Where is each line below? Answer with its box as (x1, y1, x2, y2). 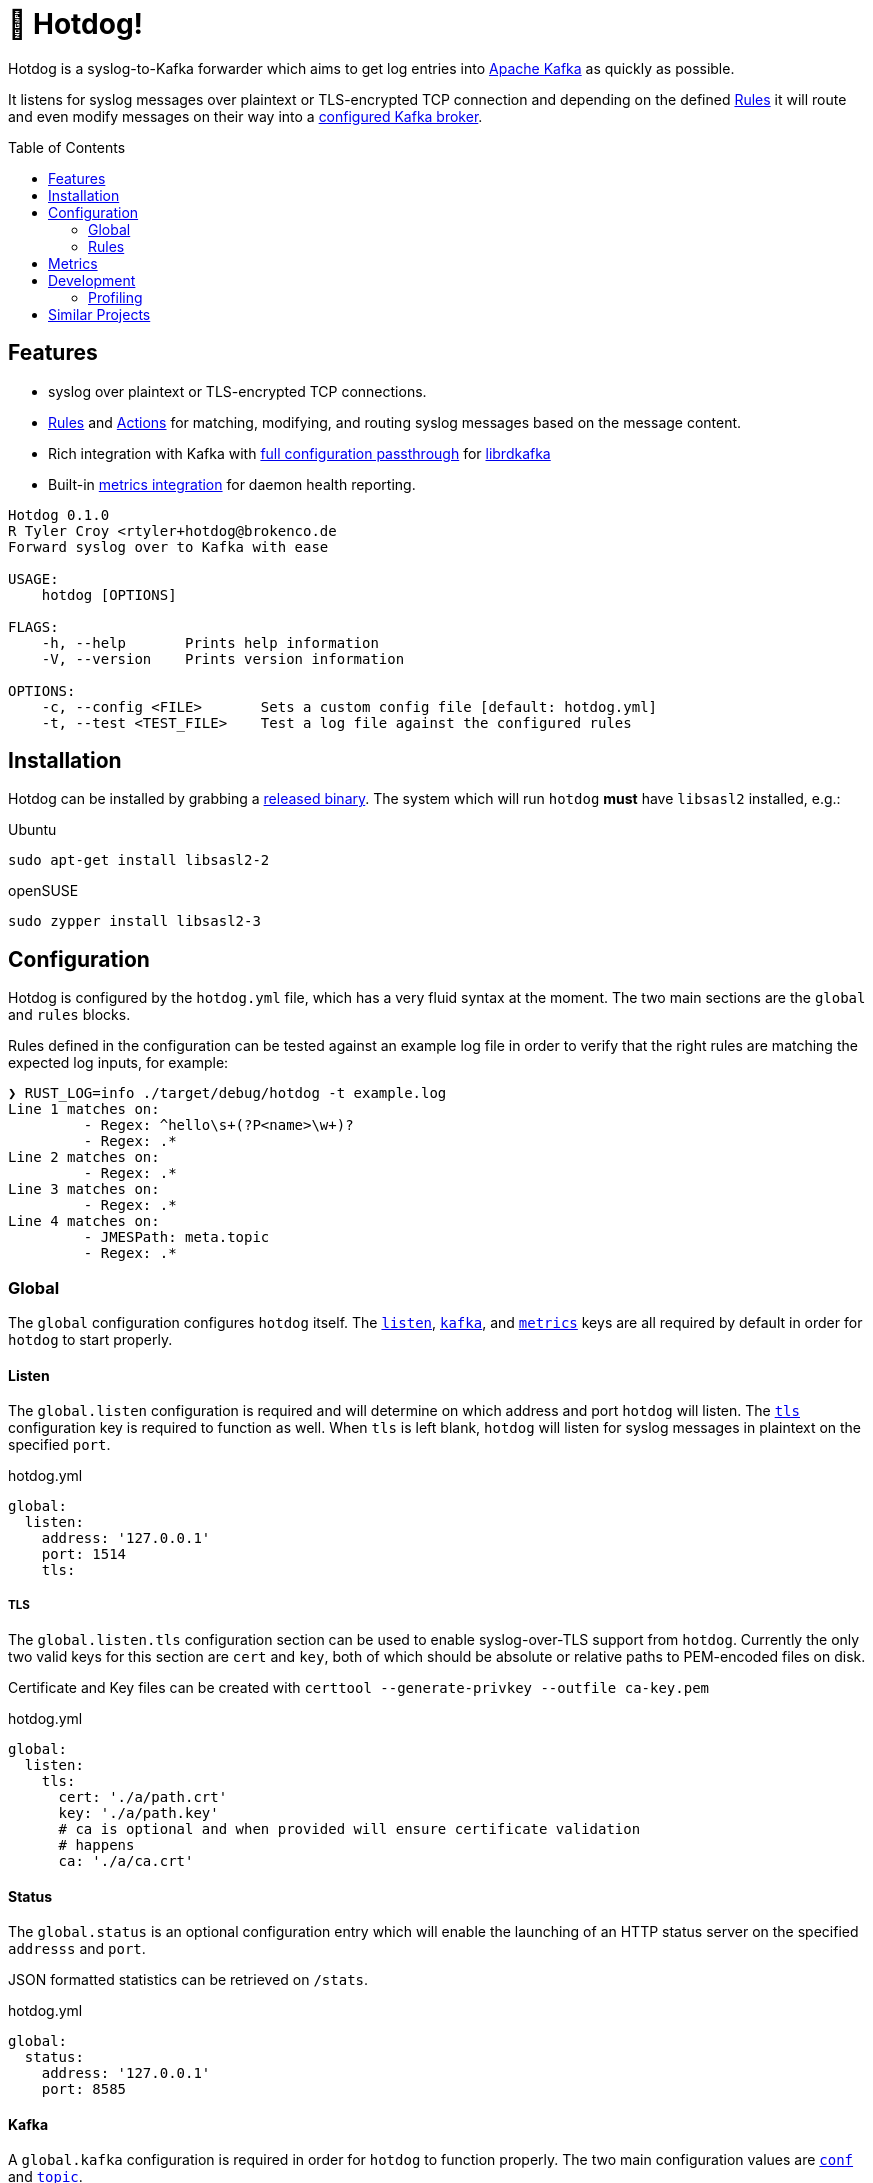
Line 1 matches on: (8, 1101, 160, 1118)
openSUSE (8, 882, 79, 900)
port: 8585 (41, 2081, 127, 2098)
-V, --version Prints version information (41, 650, 405, 667)
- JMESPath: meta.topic (83, 1229, 270, 1246)
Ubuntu (8, 821, 57, 839)
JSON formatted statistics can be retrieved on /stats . (8, 1971, 369, 1989)
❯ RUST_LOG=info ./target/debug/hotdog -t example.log (8, 1085, 447, 1102)
